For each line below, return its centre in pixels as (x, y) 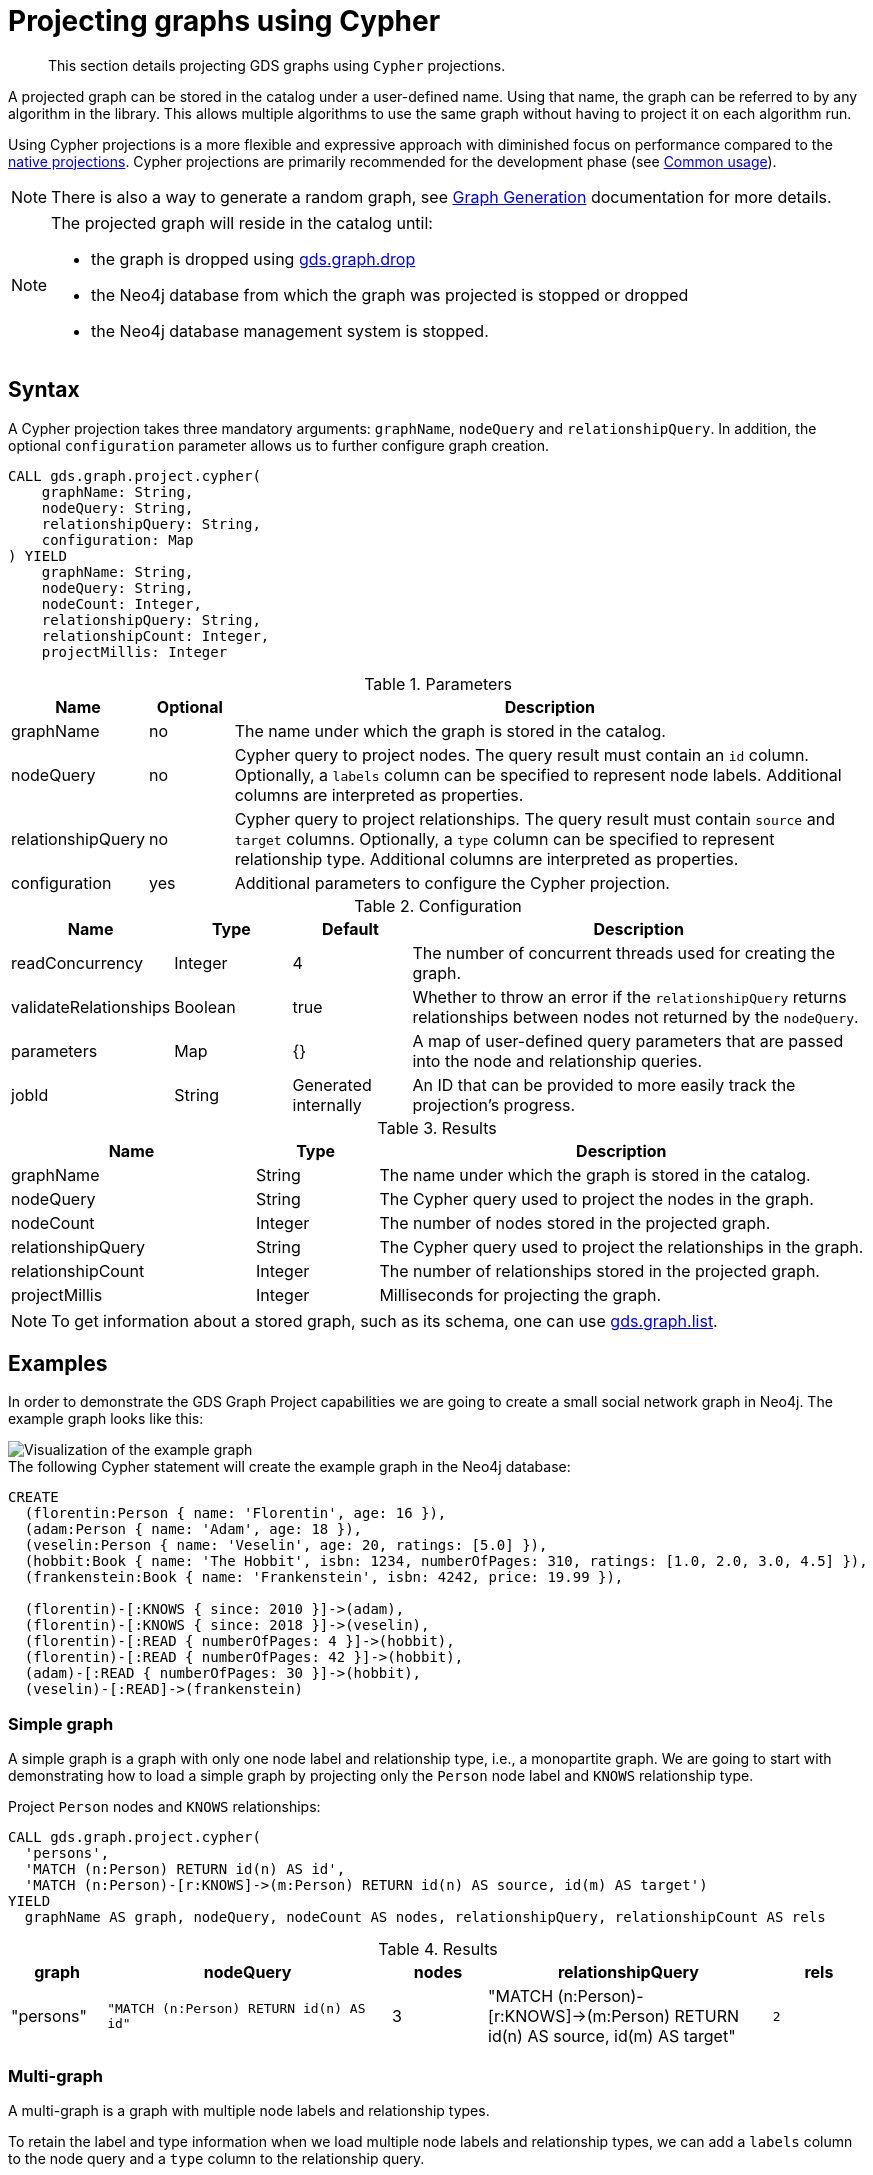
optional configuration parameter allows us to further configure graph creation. (278, 445)
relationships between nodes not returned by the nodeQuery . (635, 1016)
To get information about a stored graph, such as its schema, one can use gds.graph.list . (384, 1320)
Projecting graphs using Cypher (224, 21)
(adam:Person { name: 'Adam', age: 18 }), (193, 1529)
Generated (332, 1084)
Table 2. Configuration (438, 905)
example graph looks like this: (106, 1419)
